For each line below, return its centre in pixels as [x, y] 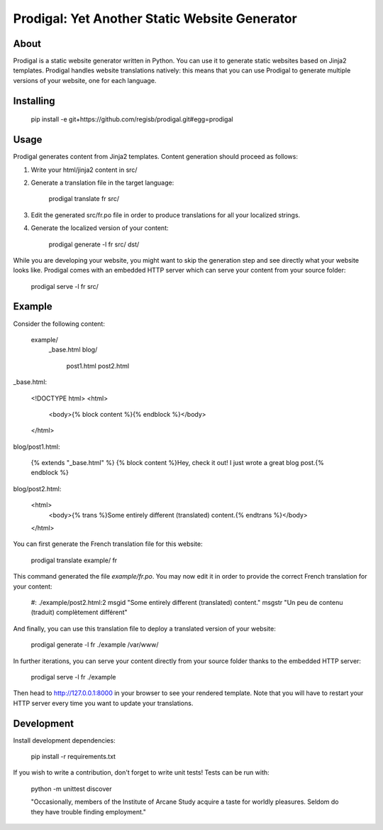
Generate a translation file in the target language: [102, 182]
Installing [34, 100]
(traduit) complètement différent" [79, 612]
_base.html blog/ [73, 350]
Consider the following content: [59, 324]
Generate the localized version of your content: [100, 228]
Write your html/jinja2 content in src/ [84, 170]
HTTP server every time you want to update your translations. [103, 703]
